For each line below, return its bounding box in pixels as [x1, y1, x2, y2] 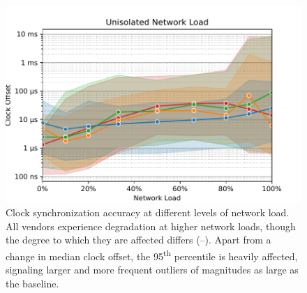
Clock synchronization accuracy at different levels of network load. [6, 205, 290, 220]
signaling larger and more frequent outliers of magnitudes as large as [6, 262, 299, 277]
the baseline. [6, 276, 59, 290]
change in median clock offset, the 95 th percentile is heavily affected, [6, 247, 298, 263]
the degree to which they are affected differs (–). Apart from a [6, 232, 271, 247]
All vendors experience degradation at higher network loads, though [6, 218, 296, 233]
